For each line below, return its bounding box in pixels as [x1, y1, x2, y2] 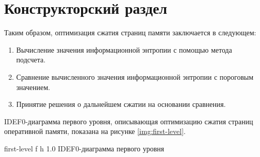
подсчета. [16, 54, 46, 65]
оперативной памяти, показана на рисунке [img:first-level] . [4, 126, 186, 137]
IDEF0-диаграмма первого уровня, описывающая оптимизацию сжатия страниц [4, 116, 253, 126]
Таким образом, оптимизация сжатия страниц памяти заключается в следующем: [4, 27, 256, 38]
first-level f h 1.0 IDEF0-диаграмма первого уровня [4, 143, 165, 153]
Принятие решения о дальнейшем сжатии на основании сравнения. [16, 99, 226, 109]
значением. [16, 81, 50, 92]
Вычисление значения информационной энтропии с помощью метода [16, 44, 232, 55]
